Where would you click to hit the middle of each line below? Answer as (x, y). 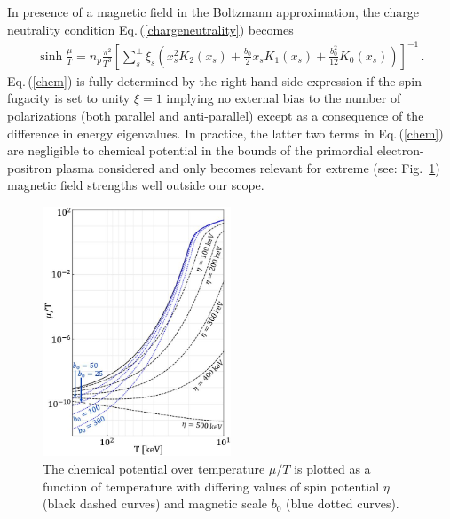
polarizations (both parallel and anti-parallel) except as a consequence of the (216, 115)
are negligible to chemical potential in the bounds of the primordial (190, 150)
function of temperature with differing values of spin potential (211, 486)
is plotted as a (332, 469)
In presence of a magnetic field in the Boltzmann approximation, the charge (213, 12)
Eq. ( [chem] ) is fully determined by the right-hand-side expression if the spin (215, 80)
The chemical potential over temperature (154, 469)
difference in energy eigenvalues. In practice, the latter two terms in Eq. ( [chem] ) (225, 133)
